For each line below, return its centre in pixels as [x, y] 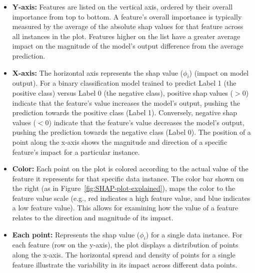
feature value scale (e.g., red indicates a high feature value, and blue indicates [131, 198]
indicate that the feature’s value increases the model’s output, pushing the [126, 102]
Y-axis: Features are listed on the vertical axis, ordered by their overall [122, 7]
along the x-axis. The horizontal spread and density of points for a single [124, 255]
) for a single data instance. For [194, 234]
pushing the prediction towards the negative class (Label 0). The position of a [131, 132]
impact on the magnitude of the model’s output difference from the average [128, 46]
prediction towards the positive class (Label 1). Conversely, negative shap [124, 112]
